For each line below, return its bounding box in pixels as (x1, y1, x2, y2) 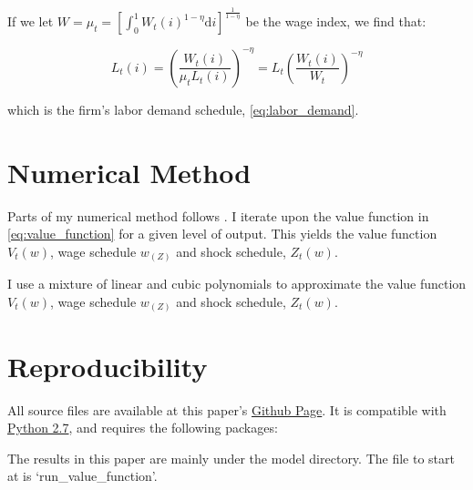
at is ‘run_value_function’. (7, 466, 158, 485)
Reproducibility (7, 347, 208, 384)
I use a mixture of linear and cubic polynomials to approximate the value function (7, 274, 467, 293)
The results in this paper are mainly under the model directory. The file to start (7, 448, 455, 467)
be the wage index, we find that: (245, 12, 427, 31)
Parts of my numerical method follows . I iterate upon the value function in (7, 206, 429, 225)
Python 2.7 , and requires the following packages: (7, 418, 278, 437)
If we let (7, 12, 54, 31)
